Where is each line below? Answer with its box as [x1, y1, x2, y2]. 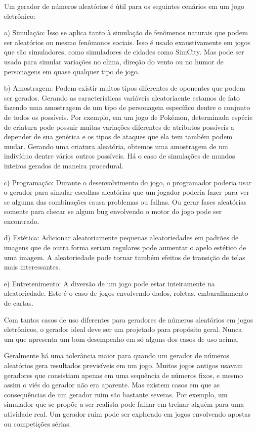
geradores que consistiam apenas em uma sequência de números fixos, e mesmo [4, 370, 243, 380]
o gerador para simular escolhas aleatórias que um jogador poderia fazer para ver [4, 187, 250, 197]
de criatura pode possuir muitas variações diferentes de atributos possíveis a [4, 121, 234, 132]
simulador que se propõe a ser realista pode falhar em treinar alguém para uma [4, 399, 244, 409]
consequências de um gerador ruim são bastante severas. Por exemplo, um [4, 389, 228, 399]
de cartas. [4, 298, 34, 308]
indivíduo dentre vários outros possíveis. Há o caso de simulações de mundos [4, 151, 235, 161]
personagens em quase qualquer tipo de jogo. [4, 66, 140, 76]
